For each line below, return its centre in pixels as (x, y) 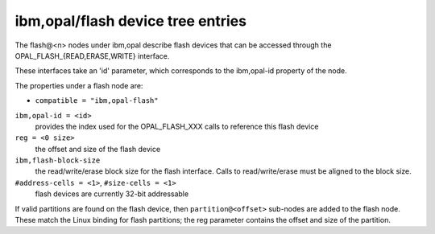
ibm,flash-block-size (58, 160)
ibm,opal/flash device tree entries (131, 21)
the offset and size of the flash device (98, 149)
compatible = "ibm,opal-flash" (97, 101)
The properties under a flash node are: (79, 85)
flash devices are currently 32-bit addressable (112, 194)
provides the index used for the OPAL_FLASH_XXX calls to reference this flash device (177, 126)
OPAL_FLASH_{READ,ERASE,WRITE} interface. (92, 55)
